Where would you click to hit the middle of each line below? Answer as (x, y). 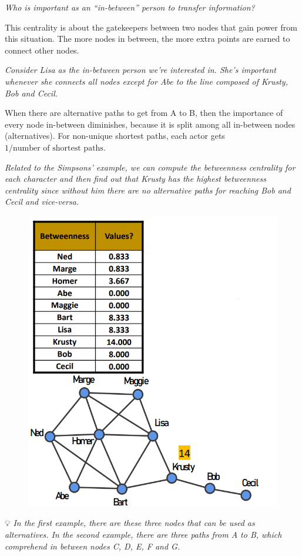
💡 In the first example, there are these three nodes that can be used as (130, 523)
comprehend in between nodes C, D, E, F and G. (93, 546)
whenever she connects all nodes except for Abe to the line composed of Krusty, (146, 81)
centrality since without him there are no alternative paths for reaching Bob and (148, 190)
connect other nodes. (42, 50)
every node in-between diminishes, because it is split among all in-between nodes (150, 124)
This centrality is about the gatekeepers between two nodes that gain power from (151, 27)
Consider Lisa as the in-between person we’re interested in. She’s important (140, 70)
